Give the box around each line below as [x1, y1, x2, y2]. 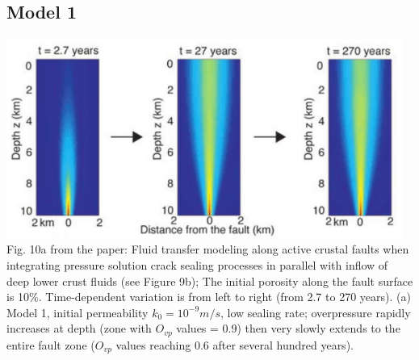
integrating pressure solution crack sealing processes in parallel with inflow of [6, 257, 388, 274]
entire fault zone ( [6, 336, 95, 353]
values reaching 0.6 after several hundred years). [115, 336, 354, 353]
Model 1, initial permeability [6, 303, 149, 320]
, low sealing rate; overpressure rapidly [220, 303, 411, 320]
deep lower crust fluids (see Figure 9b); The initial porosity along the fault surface [6, 272, 413, 289]
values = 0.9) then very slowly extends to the [176, 320, 400, 337]
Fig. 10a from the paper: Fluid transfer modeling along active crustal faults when [6, 241, 409, 257]
